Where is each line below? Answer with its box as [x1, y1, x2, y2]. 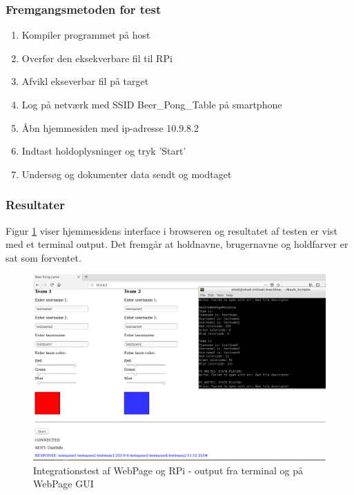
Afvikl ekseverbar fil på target [21, 74, 149, 88]
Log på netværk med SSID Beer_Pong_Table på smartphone [21, 97, 282, 111]
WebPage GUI [33, 476, 94, 491]
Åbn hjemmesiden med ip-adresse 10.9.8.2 [21, 120, 199, 135]
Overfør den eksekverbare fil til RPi [21, 50, 173, 65]
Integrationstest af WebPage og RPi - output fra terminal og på [33, 463, 303, 477]
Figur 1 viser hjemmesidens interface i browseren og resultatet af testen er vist [6, 223, 337, 237]
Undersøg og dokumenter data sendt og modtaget [21, 166, 232, 181]
